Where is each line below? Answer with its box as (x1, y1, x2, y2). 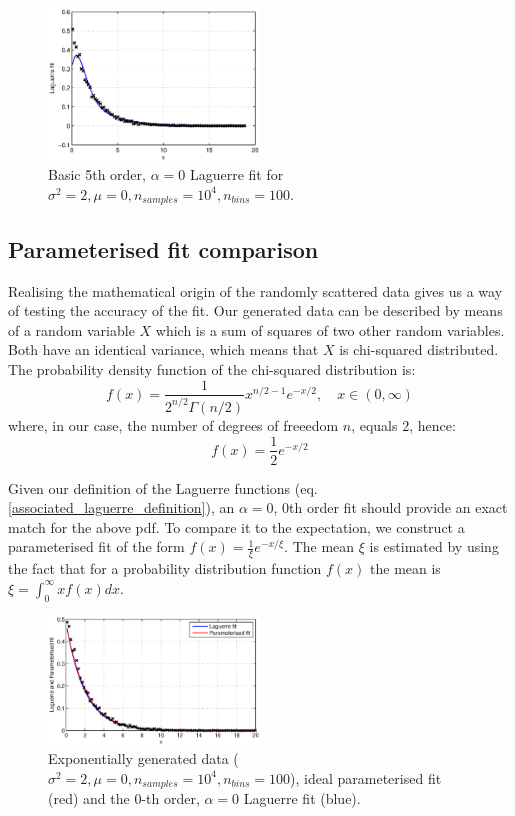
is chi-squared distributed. (339, 339, 499, 360)
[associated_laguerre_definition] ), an (8, 497, 235, 518)
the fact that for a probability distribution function (8, 558, 322, 579)
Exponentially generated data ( (48, 748, 239, 769)
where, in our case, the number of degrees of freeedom (8, 414, 339, 435)
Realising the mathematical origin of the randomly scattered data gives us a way (8, 280, 503, 301)
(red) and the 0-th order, (48, 788, 200, 809)
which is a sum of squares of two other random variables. (155, 319, 505, 340)
